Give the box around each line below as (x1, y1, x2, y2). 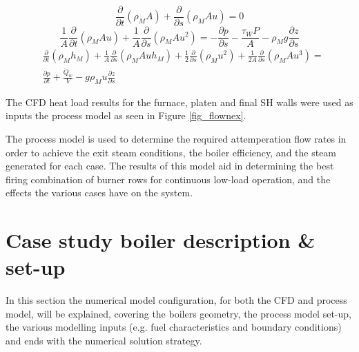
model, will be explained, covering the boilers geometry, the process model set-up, (6, 306, 351, 320)
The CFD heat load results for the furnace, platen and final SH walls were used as (6, 94, 353, 109)
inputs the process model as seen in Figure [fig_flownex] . (6, 108, 246, 123)
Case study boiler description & (6, 226, 316, 254)
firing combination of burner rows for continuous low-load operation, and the (6, 172, 331, 186)
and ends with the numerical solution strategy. (6, 333, 202, 348)
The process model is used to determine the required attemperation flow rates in (6, 132, 347, 145)
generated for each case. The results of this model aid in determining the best (6, 158, 334, 173)
